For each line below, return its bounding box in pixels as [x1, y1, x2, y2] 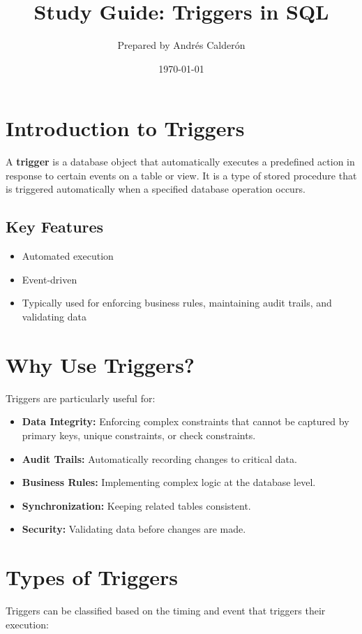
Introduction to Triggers [6, 114, 245, 142]
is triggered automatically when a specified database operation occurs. [6, 182, 306, 196]
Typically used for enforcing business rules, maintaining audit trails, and [22, 295, 332, 310]
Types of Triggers [6, 563, 178, 591]
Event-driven [22, 272, 77, 286]
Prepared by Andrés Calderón [117, 38, 246, 52]
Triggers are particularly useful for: [6, 390, 156, 405]
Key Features [6, 216, 104, 237]
